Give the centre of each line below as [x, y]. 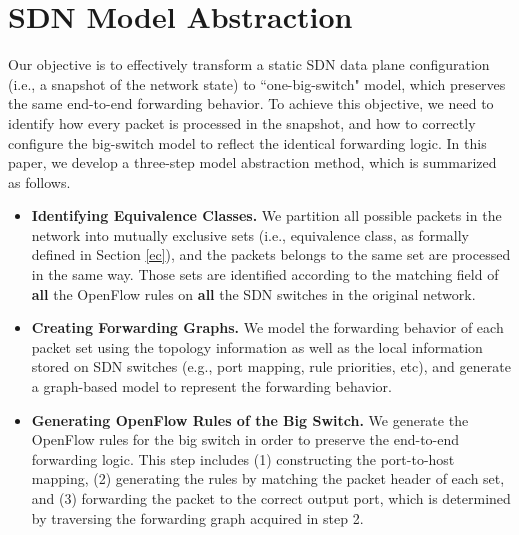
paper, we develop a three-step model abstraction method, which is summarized [252, 162]
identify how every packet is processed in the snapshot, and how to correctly [242, 122]
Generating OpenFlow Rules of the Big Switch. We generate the [250, 419]
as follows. [39, 181]
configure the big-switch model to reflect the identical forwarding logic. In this [247, 142]
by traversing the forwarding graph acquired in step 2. [197, 517]
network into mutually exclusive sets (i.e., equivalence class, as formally [250, 234]
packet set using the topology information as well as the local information [257, 346]
